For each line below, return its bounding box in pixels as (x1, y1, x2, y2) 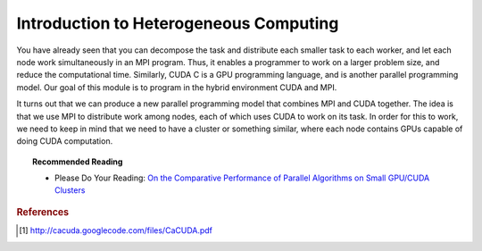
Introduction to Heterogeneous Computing (16, 13, 339, 33)
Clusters (54, 185, 86, 196)
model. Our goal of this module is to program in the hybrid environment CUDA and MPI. (16, 81, 337, 93)
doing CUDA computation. (16, 136, 113, 146)
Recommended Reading (32, 156, 123, 167)
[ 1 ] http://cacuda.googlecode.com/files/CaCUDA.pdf (19, 225, 213, 236)
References (16, 205, 70, 218)
